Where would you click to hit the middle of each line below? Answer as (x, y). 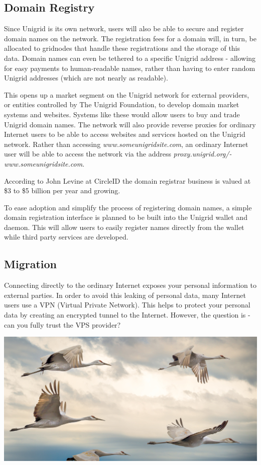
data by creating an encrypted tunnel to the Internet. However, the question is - (127, 315)
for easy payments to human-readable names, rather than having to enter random (130, 68)
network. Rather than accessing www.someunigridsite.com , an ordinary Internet (126, 144)
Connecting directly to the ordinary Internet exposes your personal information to (130, 285)
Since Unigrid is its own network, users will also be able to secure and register (124, 28)
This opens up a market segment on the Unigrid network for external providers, (127, 94)
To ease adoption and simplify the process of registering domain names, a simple (128, 207)
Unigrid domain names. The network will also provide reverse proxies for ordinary (130, 124)
